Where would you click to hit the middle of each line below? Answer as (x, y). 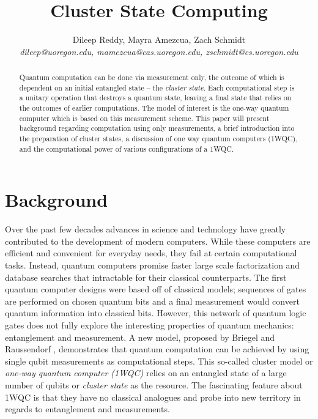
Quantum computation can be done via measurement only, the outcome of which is (152, 77)
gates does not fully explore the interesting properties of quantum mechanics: (150, 325)
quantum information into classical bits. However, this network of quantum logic (156, 313)
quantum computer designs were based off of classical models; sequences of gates (156, 289)
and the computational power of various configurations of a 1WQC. (127, 148)
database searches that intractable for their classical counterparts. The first (146, 277)
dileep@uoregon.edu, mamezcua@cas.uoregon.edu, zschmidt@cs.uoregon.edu (159, 51)
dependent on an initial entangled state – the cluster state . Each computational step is (157, 87)
